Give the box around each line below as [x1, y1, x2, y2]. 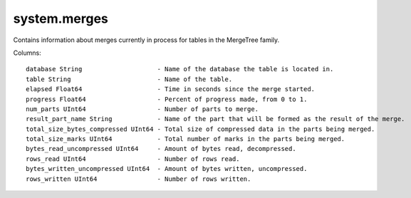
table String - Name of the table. [26, 75, 233, 83]
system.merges [13, 11, 108, 26]
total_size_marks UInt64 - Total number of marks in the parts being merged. [26, 135, 345, 143]
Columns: [13, 48, 42, 57]
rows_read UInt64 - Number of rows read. [26, 155, 240, 163]
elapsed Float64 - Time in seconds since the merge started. [26, 85, 316, 93]
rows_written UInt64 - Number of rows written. [26, 174, 251, 183]
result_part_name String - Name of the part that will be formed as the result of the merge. [26, 115, 405, 123]
